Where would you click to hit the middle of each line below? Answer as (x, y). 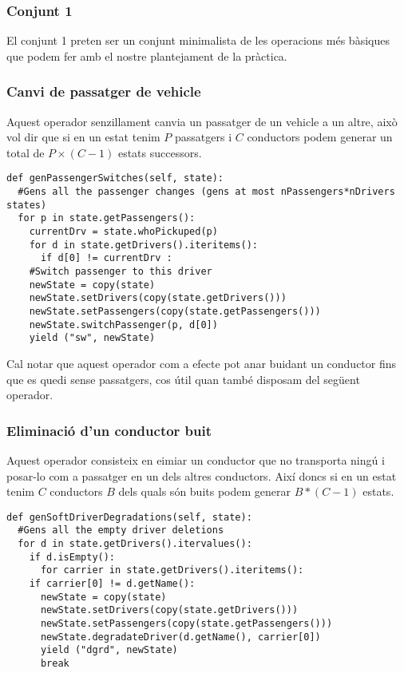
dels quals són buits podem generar (204, 491)
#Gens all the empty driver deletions (121, 530)
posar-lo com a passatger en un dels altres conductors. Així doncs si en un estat (202, 475)
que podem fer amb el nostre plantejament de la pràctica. (147, 55)
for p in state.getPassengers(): (107, 218)
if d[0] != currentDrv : (106, 258)
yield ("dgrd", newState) (109, 650)
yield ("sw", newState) (92, 338)
